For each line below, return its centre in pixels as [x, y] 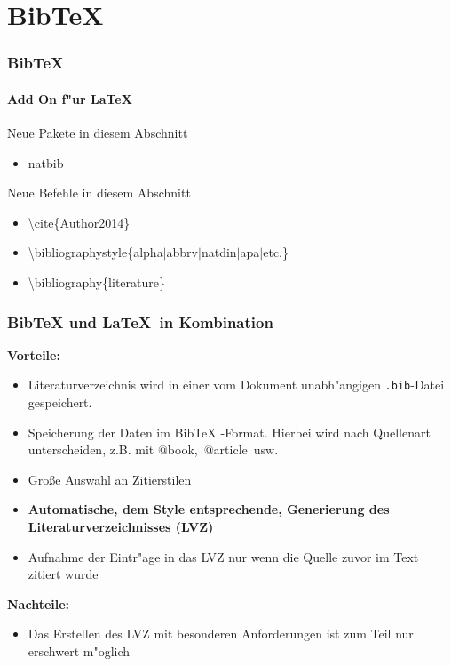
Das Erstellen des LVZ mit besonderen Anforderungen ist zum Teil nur [221, 634]
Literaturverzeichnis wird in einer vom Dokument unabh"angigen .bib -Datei [236, 385]
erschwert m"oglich [79, 650]
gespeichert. [60, 402]
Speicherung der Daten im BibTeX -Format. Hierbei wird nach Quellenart [229, 432]
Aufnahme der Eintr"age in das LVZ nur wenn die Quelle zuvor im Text [223, 556]
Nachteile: [39, 603]
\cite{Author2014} [79, 222]
